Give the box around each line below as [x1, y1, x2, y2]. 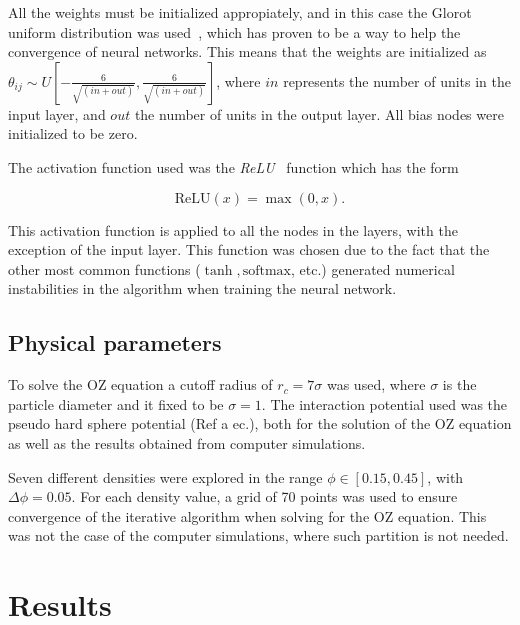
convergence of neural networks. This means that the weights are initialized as [8, 41, 487, 62]
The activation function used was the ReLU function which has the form [8, 156, 459, 177]
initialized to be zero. [8, 123, 138, 144]
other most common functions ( [8, 258, 201, 279]
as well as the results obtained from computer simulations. [8, 432, 366, 453]
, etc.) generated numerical [291, 258, 455, 279]
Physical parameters [8, 327, 222, 358]
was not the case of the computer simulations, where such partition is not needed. [8, 525, 509, 546]
